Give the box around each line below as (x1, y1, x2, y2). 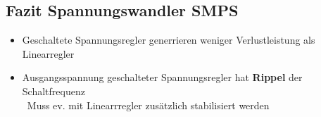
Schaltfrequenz (22, 83, 85, 98)
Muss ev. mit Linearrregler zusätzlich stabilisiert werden (27, 97, 270, 112)
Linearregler (22, 46, 75, 61)
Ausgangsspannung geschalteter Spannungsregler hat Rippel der (22, 70, 303, 85)
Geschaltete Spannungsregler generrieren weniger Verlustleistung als (22, 32, 315, 47)
